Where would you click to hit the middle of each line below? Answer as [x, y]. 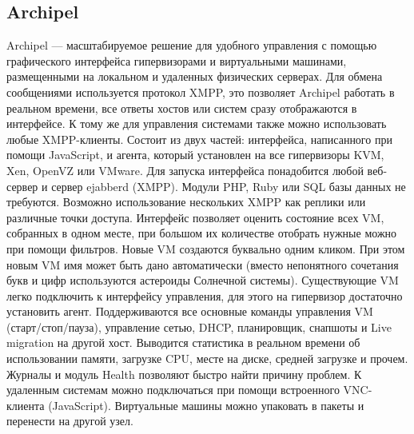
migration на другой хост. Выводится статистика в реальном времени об [183, 342]
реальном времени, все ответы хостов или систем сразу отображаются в [182, 108]
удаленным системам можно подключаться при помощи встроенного [173, 390]
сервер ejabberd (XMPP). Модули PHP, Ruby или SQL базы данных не [229, 186]
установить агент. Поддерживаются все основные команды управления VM [190, 311]
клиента [26, 405]
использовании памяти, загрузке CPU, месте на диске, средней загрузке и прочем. [207, 358]
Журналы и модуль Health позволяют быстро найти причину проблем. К [184, 374]
